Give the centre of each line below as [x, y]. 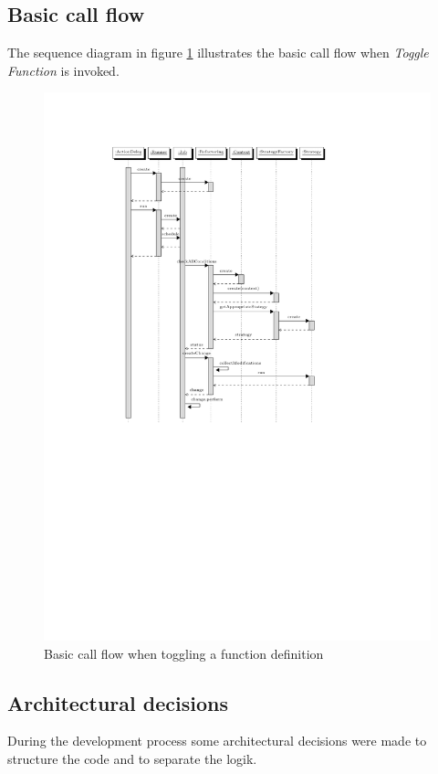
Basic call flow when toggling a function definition [184, 653]
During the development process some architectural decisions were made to [217, 741]
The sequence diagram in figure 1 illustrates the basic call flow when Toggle [218, 53]
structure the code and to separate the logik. [132, 759]
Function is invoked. [63, 70]
